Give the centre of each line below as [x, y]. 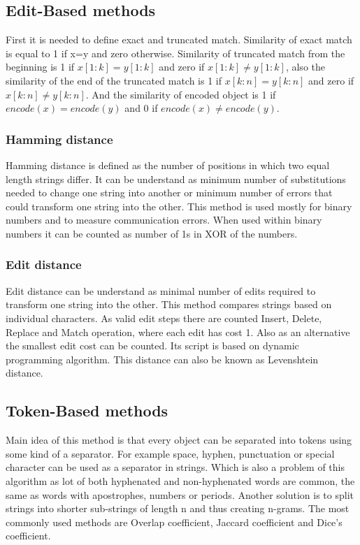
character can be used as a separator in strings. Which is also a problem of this [175, 467]
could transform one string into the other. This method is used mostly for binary [179, 206]
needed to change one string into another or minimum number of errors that [169, 192]
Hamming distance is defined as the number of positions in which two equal [168, 165]
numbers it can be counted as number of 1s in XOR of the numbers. [152, 233]
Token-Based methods [87, 410]
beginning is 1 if [40, 67]
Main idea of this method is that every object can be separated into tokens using [179, 440]
